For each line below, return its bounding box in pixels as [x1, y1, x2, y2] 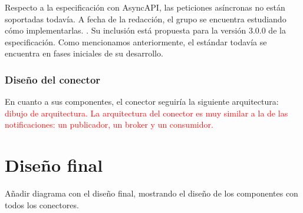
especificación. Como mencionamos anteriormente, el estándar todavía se [5, 35, 267, 48]
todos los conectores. [5, 198, 79, 211]
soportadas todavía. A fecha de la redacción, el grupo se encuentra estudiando [5, 12, 286, 25]
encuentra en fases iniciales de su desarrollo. [5, 47, 163, 59]
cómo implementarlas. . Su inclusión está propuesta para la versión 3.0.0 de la [5, 24, 286, 36]
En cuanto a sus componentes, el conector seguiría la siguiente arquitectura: [5, 95, 279, 108]
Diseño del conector [5, 72, 101, 86]
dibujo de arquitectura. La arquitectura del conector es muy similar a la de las [5, 106, 288, 119]
